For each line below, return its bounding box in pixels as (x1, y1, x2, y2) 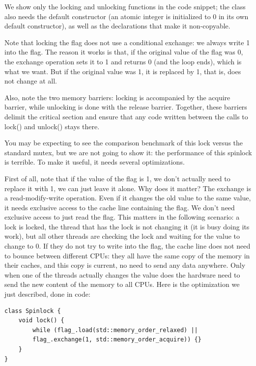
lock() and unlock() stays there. (4, 121, 100, 131)
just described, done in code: (4, 289, 90, 299)
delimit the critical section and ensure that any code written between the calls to (4, 111, 248, 121)
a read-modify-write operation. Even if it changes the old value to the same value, (4, 193, 251, 203)
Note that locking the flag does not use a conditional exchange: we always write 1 (4, 37, 250, 47)
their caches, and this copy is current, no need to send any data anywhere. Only (4, 260, 246, 270)
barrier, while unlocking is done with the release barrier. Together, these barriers (4, 102, 247, 112)
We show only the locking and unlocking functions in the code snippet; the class (4, 1, 246, 11)
